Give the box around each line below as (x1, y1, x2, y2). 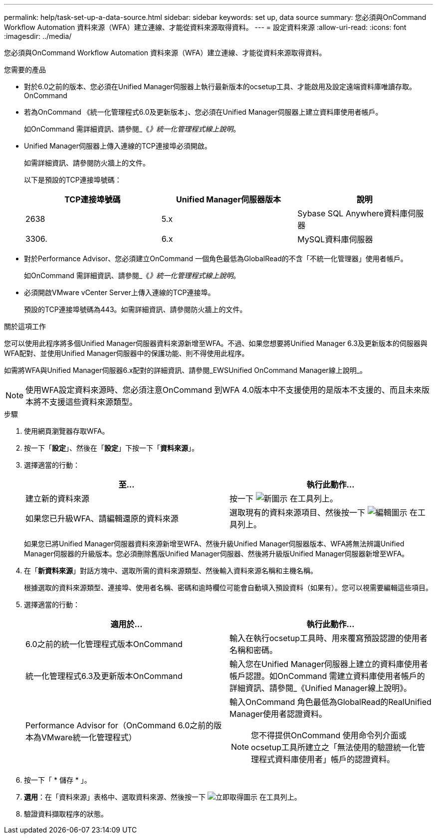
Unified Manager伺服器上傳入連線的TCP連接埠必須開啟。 (24, 142, 212, 150)
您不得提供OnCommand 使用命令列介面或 (251, 730, 407, 740)
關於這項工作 (4, 322, 46, 331)
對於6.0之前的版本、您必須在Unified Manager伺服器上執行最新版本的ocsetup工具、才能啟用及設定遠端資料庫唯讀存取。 (24, 82, 417, 91)
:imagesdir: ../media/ (4, 32, 72, 40)
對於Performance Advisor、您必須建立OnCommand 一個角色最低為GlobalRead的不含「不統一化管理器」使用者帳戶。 (24, 254, 408, 263)
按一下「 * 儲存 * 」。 (24, 776, 91, 784)
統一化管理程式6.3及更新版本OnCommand (25, 671, 183, 681)
